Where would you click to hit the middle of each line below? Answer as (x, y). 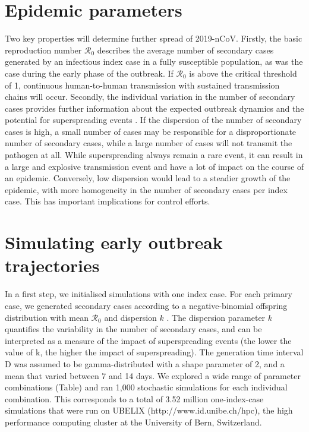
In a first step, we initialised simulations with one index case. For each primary (149, 294)
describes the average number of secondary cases (185, 50)
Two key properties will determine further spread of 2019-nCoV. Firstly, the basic (154, 38)
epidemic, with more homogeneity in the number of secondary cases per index (146, 189)
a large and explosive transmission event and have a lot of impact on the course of (154, 166)
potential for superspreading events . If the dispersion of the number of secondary (153, 120)
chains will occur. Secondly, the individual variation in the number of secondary (150, 97)
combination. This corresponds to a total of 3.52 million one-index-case (134, 398)
